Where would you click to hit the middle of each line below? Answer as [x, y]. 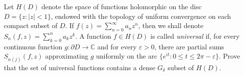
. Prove [229, 56]
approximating [67, 56]
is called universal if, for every [195, 36]
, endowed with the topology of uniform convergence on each [141, 16]
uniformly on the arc [127, 56]
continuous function [33, 46]
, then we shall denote [171, 25]
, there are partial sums [189, 46]
